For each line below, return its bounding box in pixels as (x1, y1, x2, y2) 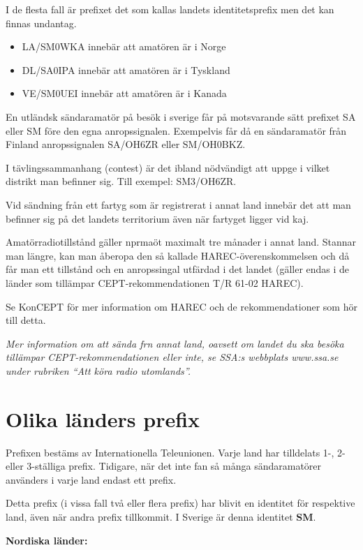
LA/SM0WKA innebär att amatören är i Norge (22, 39, 226, 54)
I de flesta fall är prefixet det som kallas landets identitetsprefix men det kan (6, 2, 334, 16)
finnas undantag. (6, 15, 77, 30)
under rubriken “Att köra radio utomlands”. (6, 363, 191, 378)
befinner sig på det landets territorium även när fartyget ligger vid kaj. (6, 211, 309, 225)
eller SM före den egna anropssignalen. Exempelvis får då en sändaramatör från (6, 123, 347, 137)
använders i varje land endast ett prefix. (6, 472, 177, 486)
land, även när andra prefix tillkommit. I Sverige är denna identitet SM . (6, 509, 316, 523)
